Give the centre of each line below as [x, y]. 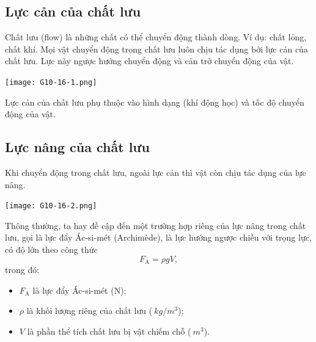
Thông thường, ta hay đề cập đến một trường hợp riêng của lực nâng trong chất [156, 225]
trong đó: [22, 270]
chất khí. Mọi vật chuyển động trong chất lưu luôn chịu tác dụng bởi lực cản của [156, 49]
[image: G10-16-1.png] [51, 82]
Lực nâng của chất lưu [77, 147]
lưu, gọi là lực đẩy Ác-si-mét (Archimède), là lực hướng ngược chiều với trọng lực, [158, 237]
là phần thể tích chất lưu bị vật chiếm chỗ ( [109, 331]
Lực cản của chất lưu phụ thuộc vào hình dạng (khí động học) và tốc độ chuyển [155, 102]
